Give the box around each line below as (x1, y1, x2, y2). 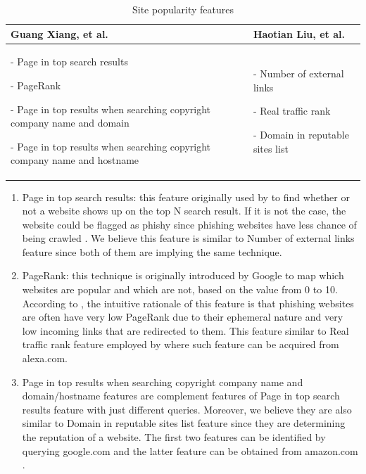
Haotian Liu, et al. (253, 26, 345, 41)
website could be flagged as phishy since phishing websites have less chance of (22, 217, 357, 231)
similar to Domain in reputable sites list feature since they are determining (22, 416, 346, 430)
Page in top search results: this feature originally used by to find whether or (22, 189, 350, 204)
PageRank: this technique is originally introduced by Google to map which (22, 268, 344, 283)
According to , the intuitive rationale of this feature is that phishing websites (22, 295, 354, 310)
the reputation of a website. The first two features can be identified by (22, 430, 326, 444)
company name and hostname (11, 153, 139, 167)
